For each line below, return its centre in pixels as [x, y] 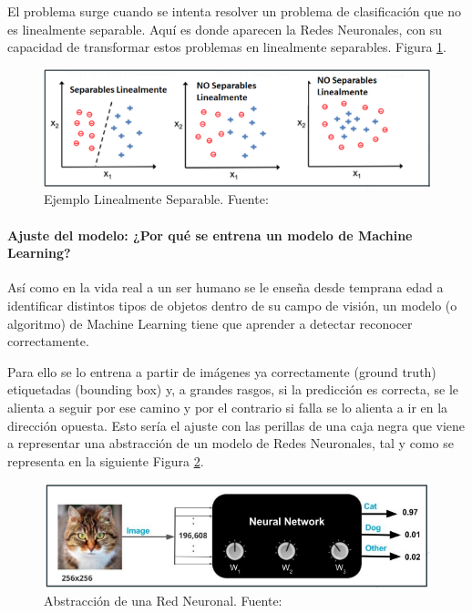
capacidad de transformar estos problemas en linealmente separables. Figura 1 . [227, 47]
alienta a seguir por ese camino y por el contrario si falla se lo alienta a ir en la [228, 407]
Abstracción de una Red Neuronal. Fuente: [163, 600]
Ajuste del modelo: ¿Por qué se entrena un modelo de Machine [210, 235]
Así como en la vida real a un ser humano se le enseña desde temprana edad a [226, 287]
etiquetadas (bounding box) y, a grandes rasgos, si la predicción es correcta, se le [233, 389]
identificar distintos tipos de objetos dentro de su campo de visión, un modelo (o [232, 306]
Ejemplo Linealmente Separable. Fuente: [156, 199]
